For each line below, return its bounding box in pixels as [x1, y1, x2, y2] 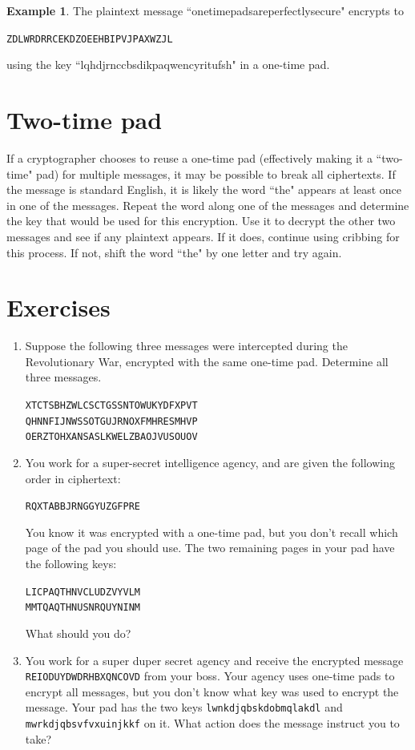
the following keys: [25, 555, 117, 572]
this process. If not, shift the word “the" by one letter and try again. [6, 244, 342, 260]
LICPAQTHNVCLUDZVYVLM [25, 586, 140, 598]
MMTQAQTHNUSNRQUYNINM [25, 602, 140, 614]
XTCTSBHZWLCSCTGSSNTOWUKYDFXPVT [25, 400, 198, 412]
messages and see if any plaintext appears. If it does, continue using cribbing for [6, 228, 400, 244]
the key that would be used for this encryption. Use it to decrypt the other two [6, 212, 396, 229]
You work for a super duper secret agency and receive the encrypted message [25, 651, 404, 668]
